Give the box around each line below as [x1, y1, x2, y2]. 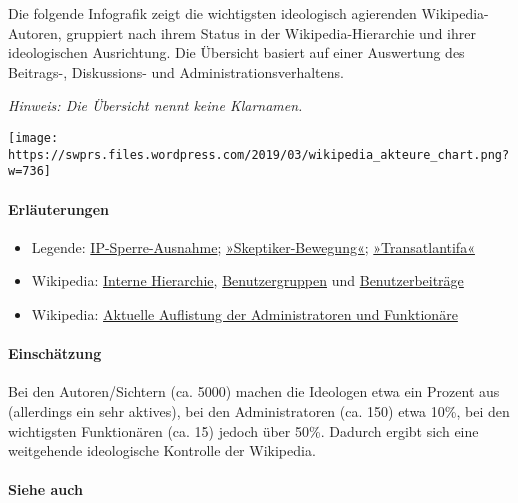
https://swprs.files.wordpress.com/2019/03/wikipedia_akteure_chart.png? [8, 147, 510, 162]
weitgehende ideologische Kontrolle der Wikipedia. [8, 440, 316, 461]
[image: [8, 130, 59, 145]
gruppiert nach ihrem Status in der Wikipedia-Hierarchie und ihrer [66, 22, 476, 43]
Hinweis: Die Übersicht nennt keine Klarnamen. [8, 95, 303, 116]
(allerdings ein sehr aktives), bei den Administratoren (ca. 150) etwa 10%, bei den [8, 400, 510, 421]
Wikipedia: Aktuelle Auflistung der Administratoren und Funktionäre [31, 303, 458, 324]
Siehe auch [8, 479, 83, 500]
